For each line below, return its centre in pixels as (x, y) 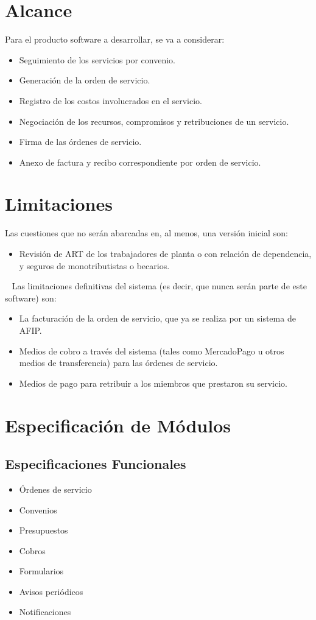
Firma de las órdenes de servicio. (80, 142)
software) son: (31, 298)
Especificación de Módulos (118, 425)
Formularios (41, 571)
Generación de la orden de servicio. (85, 80)
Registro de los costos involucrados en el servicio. (111, 100)
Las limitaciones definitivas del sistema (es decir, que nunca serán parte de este (159, 286)
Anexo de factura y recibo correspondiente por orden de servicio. (140, 162)
